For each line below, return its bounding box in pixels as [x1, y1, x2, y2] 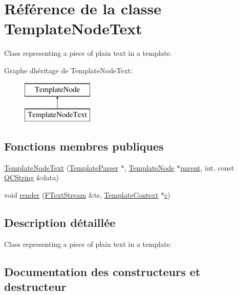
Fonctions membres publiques [4, 138, 164, 154]
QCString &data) [4, 172, 59, 183]
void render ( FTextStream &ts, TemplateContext [4, 189, 159, 200]
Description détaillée [4, 215, 116, 230]
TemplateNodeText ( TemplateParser [4, 162, 119, 173]
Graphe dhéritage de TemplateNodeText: [4, 65, 133, 75]
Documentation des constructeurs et [4, 263, 201, 279]
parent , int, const [180, 162, 234, 173]
